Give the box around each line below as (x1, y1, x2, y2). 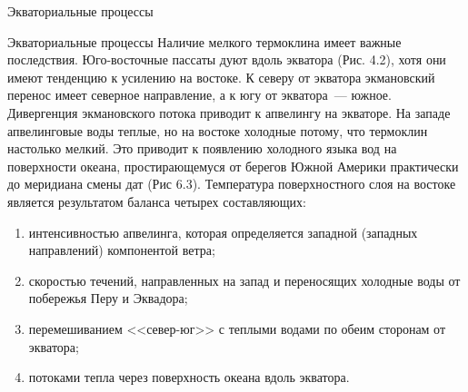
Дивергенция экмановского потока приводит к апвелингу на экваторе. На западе (7, 103, 451, 122)
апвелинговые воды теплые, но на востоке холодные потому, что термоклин (7, 121, 428, 140)
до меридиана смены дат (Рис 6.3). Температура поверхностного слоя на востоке (7, 174, 456, 193)
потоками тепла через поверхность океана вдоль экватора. (28, 367, 350, 387)
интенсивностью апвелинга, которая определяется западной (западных (28, 222, 418, 241)
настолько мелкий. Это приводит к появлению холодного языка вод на (7, 139, 397, 158)
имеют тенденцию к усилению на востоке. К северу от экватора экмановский (7, 67, 435, 86)
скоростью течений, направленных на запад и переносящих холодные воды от (28, 270, 461, 289)
